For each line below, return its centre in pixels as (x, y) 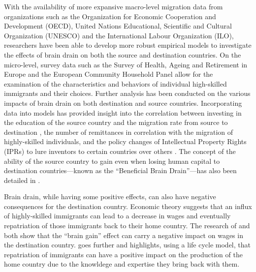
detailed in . (22, 180)
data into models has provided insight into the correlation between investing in (123, 112)
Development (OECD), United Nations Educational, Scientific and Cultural (118, 26)
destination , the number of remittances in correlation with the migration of (119, 132)
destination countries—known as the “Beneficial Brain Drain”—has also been (120, 170)
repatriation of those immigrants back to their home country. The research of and (127, 226)
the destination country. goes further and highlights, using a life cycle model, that (127, 245)
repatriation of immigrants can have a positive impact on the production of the (123, 254)
